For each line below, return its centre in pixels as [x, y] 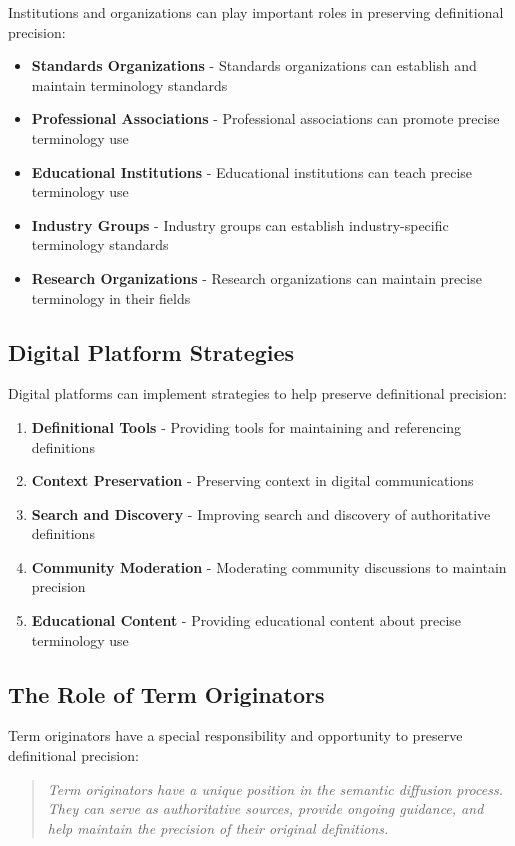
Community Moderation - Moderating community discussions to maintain [269, 566]
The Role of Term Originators [166, 693]
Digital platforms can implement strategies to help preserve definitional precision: [257, 393]
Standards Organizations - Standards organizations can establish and [254, 65]
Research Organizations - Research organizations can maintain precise [256, 277]
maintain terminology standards [129, 84]
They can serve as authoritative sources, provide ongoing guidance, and [265, 808]
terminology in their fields [111, 297]
